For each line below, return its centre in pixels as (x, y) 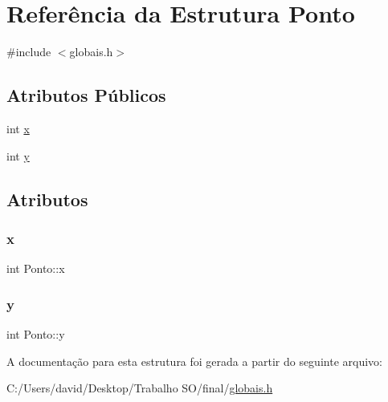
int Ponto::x (36, 268)
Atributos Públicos (86, 95)
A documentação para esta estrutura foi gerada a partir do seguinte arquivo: (194, 361)
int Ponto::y (36, 333)
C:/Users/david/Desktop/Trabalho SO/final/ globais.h (140, 388)
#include (29, 52)
